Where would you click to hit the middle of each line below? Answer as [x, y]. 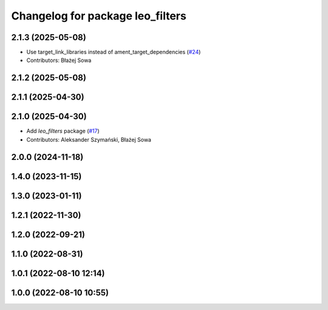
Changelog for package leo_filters [99, 16]
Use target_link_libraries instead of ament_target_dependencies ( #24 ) [114, 52]
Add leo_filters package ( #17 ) [63, 131]
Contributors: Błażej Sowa [59, 60]
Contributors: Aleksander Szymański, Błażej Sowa [89, 139]
